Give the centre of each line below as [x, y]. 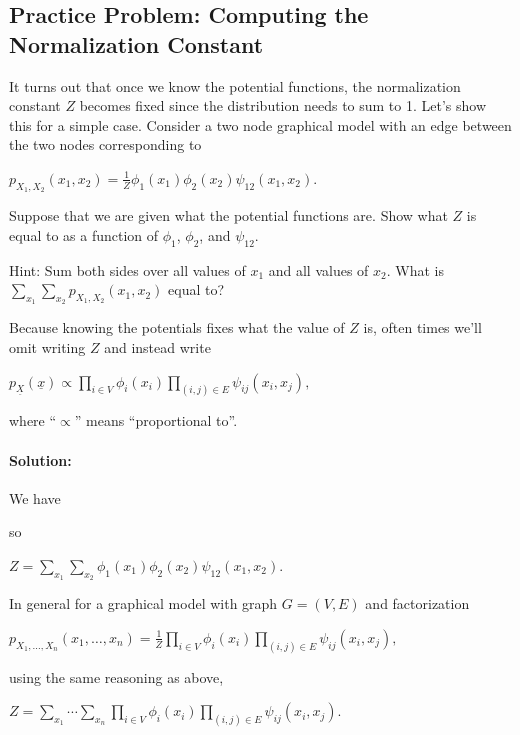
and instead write [157, 346]
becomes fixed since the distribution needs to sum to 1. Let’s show [283, 105]
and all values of [318, 269]
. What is [415, 269]
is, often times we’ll [422, 327]
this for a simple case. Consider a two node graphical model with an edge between [260, 124]
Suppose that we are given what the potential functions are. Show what [228, 215]
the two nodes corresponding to [105, 144]
